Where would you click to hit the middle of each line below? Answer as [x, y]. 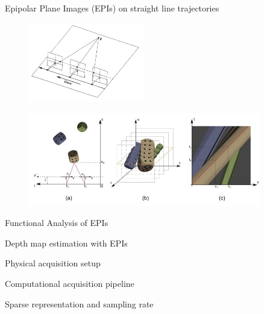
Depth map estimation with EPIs [66, 243]
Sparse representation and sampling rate [79, 303]
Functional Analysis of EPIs [57, 223]
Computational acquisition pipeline [70, 283]
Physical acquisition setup [53, 263]
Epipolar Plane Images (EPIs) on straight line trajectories [112, 8]
